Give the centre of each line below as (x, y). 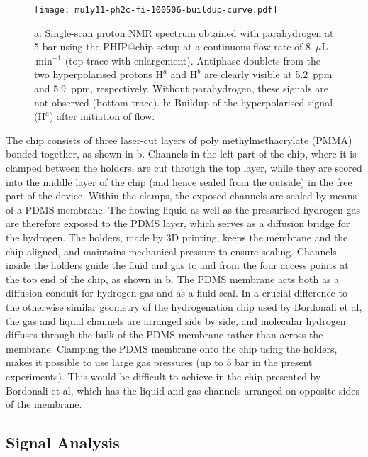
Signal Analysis (63, 442)
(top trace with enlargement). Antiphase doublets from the (193, 60)
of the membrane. (44, 404)
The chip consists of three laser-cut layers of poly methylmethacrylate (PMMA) (179, 139)
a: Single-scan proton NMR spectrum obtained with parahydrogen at (184, 32)
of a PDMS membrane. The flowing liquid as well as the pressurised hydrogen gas (183, 209)
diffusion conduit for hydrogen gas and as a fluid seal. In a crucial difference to (177, 293)
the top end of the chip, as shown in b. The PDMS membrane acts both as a (173, 279)
